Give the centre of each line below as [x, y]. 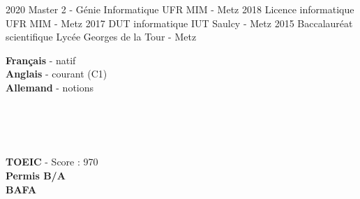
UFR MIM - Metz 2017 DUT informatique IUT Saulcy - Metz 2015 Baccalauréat [179, 23]
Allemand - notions [50, 87]
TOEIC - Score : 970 [52, 162]
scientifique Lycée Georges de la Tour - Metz [101, 37]
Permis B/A [36, 175]
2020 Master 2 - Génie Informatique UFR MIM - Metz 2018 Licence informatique [180, 9]
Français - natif [41, 60]
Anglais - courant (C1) [57, 74]
